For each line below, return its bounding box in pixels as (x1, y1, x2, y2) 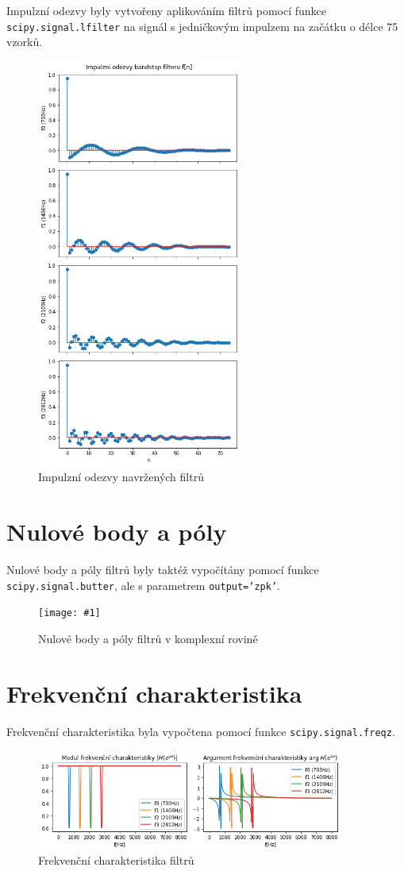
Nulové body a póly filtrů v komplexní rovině (38, 630, 258, 647)
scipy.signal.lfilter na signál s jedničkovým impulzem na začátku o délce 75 (6, 17, 398, 34)
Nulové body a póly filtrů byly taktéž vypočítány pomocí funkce (6, 561, 319, 578)
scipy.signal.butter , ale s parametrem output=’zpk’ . (6, 576, 280, 593)
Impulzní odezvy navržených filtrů (38, 468, 204, 485)
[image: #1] (38, 607, 101, 619)
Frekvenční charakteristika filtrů (38, 852, 194, 869)
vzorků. (6, 33, 43, 50)
